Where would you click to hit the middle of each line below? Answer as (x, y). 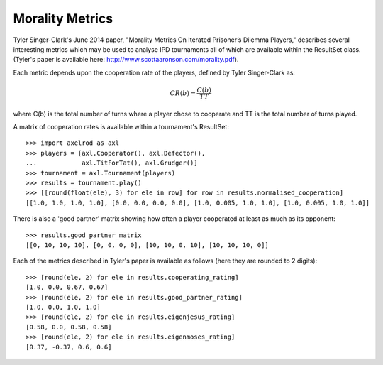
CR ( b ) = (183, 93)
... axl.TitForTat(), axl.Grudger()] (112, 163)
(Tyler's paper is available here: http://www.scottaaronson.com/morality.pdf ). (126, 60)
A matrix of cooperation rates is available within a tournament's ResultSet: (121, 127)
